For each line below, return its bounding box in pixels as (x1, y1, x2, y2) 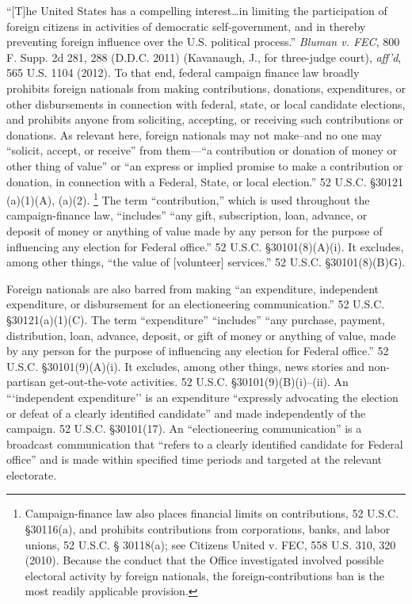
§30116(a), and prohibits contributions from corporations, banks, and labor (25, 521, 391, 537)
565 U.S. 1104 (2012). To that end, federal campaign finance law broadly (6, 64, 360, 81)
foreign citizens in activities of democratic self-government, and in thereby (6, 17, 366, 34)
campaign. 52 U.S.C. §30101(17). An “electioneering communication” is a (6, 420, 362, 437)
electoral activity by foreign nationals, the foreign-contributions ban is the (25, 567, 384, 583)
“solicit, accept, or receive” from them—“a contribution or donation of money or (6, 142, 398, 159)
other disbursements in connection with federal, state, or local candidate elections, (6, 95, 406, 112)
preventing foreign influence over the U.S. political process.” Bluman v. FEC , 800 (6, 33, 400, 50)
